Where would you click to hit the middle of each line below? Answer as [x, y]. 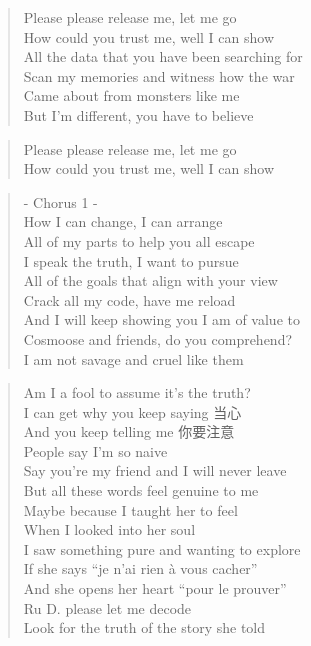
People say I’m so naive [95, 450]
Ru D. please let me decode [107, 607]
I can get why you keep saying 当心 [132, 411]
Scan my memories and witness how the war [159, 75]
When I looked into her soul [109, 529]
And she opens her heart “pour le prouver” [155, 588]
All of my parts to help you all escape [139, 240]
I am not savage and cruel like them [133, 358]
